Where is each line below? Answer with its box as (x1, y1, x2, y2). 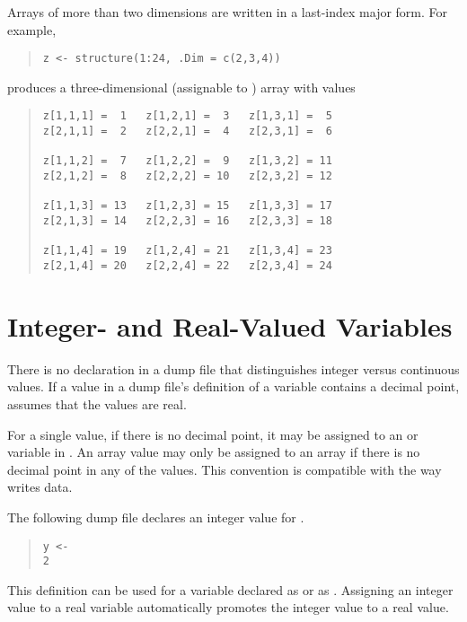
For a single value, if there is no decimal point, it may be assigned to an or (7, 425, 419, 443)
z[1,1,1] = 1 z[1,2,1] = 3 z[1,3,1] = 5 (42, 110, 332, 123)
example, (7, 20, 57, 39)
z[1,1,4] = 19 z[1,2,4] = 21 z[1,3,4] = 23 (42, 244, 332, 258)
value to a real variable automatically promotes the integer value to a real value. (7, 598, 449, 617)
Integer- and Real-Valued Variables (7, 307, 453, 344)
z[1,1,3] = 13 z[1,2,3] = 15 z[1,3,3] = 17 (42, 199, 332, 213)
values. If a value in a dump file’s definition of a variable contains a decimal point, (7, 377, 460, 396)
